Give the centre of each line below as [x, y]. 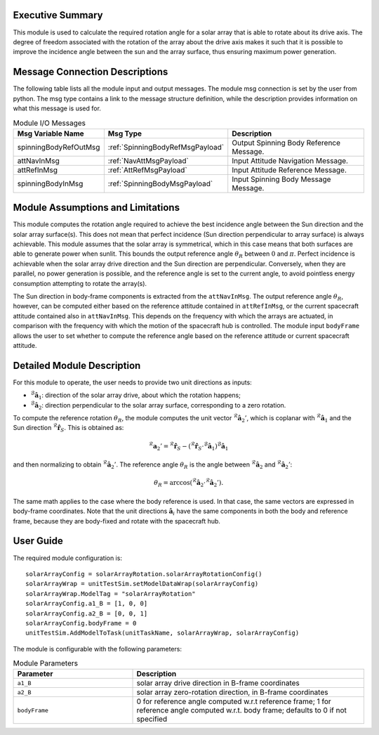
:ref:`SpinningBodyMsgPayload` [160, 183]
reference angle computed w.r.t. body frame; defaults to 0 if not [242, 710]
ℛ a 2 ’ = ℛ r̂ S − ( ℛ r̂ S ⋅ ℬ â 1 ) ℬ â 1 [188, 446]
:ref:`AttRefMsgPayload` [147, 170]
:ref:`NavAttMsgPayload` [148, 160]
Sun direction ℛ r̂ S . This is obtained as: [68, 428]
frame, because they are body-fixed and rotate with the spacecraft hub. [117, 521]
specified [152, 719]
